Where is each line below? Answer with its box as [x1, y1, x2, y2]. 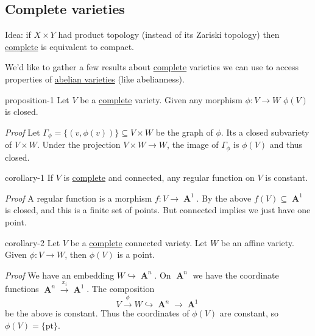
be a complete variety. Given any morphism [80, 93, 242, 106]
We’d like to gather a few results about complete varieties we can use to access [5, 60, 299, 73]
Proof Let [5, 125, 40, 138]
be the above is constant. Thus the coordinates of [5, 307, 189, 320]
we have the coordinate [193, 268, 279, 281]
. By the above [196, 191, 252, 204]
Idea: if [5, 28, 31, 41]
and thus [269, 138, 303, 151]
